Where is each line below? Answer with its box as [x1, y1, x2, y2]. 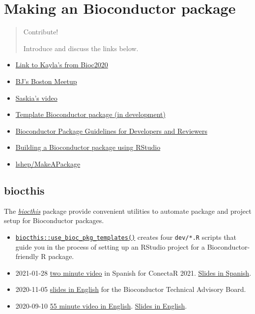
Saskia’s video [15, 92, 57, 103]
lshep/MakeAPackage [15, 158, 81, 169]
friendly [15, 251, 39, 261]
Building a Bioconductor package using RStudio [15, 142, 161, 152]
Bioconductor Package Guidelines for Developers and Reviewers [15, 125, 207, 136]
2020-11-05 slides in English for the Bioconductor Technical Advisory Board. [15, 284, 246, 294]
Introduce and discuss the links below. [23, 43, 139, 53]
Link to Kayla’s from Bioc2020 [15, 59, 108, 70]
